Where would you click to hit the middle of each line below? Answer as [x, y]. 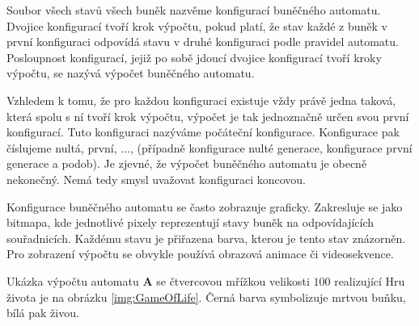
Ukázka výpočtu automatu [73, 280]
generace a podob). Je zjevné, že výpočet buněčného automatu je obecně [187, 163]
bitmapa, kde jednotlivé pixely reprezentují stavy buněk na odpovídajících [190, 222]
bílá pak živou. [43, 313]
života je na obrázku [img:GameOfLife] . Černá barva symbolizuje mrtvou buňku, [206, 297]
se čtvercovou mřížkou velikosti [233, 280]
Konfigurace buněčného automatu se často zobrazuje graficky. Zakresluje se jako [205, 206]
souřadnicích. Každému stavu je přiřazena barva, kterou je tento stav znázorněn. [206, 238]
